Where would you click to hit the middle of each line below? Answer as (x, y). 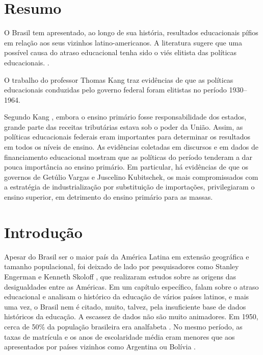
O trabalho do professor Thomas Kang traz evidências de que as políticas (119, 79)
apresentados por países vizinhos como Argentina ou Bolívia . (100, 347)
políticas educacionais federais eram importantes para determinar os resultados (127, 137)
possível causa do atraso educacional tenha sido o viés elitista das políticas (121, 52)
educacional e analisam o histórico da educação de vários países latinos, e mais (127, 297)
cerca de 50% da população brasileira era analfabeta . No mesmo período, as (123, 326)
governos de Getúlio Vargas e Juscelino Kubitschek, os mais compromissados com (131, 176)
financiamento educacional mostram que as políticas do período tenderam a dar (128, 157)
